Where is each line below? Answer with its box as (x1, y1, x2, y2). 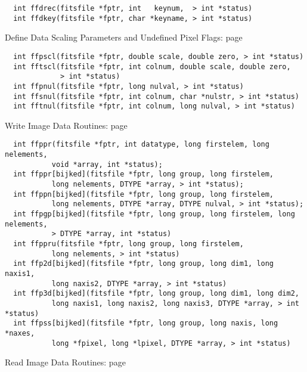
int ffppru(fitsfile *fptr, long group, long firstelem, (13, 240, 244, 248)
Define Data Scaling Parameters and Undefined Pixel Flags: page (5, 31, 243, 44)
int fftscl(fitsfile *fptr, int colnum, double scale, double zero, (13, 62, 291, 71)
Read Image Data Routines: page (5, 356, 126, 368)
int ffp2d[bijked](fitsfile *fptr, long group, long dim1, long (13, 259, 274, 268)
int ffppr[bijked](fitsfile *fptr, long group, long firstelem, (13, 170, 274, 179)
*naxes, (5, 328, 35, 337)
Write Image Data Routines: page (5, 119, 128, 131)
